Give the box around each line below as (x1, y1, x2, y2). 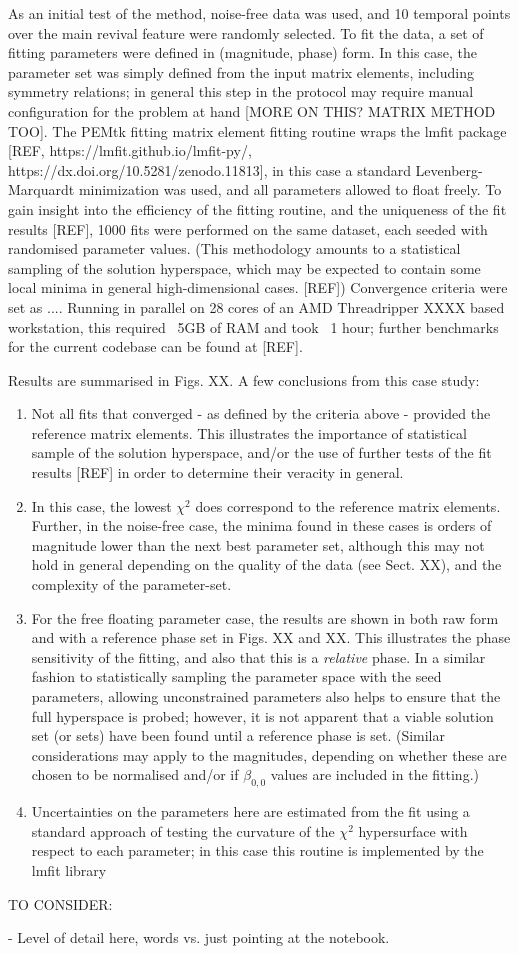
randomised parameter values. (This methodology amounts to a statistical (8, 238, 461, 259)
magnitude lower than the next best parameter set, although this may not (31, 534, 485, 555)
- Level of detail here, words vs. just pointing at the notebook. (8, 927, 390, 948)
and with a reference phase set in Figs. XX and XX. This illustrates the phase (31, 627, 511, 648)
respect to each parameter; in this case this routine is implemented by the (31, 840, 484, 861)
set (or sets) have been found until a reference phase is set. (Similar (31, 725, 445, 746)
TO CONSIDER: (8, 893, 113, 914)
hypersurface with (358, 820, 468, 841)
